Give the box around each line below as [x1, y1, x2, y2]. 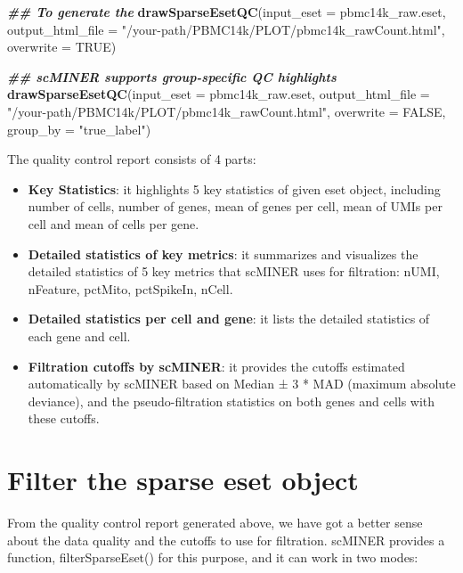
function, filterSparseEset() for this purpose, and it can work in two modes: [7, 548, 418, 567]
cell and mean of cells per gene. [28, 214, 199, 233]
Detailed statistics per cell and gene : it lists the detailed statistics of [28, 309, 430, 328]
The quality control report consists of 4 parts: [7, 150, 256, 168]
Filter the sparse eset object [7, 462, 359, 498]
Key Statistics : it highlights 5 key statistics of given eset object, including [28, 179, 441, 198]
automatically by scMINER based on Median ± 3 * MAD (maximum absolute [28, 374, 456, 393]
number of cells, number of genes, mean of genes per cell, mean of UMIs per [28, 197, 443, 216]
